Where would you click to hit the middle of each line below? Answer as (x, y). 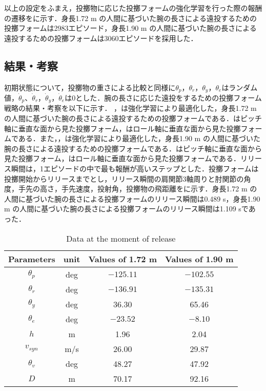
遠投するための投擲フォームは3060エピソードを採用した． (101, 38)
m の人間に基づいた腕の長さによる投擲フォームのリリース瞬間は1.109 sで (126, 209)
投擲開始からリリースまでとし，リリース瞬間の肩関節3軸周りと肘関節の (124, 178)
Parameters (32, 259)
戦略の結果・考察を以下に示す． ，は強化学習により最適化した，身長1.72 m (130, 108)
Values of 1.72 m (123, 259)
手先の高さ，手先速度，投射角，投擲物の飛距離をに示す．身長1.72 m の (138, 189)
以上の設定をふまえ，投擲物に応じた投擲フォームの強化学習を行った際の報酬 (133, 8)
